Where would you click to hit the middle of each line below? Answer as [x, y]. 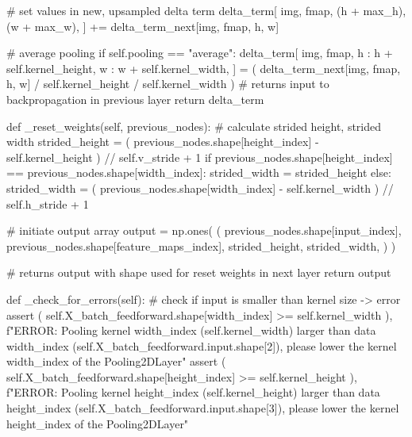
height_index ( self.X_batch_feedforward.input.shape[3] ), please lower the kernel [203, 408]
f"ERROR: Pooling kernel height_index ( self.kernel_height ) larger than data [193, 392]
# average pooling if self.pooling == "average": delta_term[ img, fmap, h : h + [200, 53]
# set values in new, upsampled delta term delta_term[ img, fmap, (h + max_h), [206, 10]
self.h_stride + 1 [48, 203]
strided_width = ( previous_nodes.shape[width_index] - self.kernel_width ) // [200, 188]
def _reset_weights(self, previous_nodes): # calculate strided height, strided [194, 126]
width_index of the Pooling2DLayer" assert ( [116, 361]
